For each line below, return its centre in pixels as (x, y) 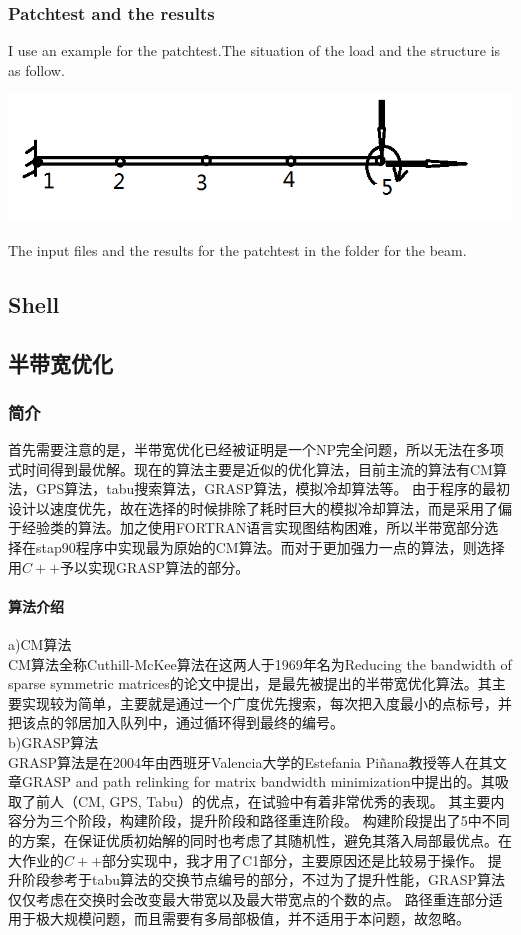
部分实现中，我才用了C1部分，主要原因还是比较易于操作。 (293, 859)
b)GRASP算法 (53, 742)
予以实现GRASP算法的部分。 (155, 566)
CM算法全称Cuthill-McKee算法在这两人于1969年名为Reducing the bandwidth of (260, 663)
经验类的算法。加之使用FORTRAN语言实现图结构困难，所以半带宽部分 (253, 527)
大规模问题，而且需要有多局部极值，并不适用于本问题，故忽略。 (259, 918)
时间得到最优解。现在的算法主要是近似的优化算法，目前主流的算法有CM (257, 468)
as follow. (36, 69)
